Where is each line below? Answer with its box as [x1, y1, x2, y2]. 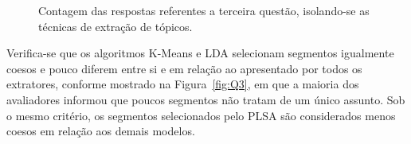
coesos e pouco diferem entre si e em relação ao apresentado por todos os [6, 60, 362, 76]
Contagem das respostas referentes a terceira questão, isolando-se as [38, 2, 370, 18]
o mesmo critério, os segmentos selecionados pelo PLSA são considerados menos [6, 107, 396, 123]
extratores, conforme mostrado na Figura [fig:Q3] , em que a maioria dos [6, 76, 359, 92]
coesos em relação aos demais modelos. [6, 123, 195, 139]
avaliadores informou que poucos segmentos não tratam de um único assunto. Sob [6, 91, 405, 107]
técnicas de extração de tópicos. [38, 18, 193, 34]
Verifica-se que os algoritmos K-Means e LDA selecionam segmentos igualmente [6, 45, 394, 61]
